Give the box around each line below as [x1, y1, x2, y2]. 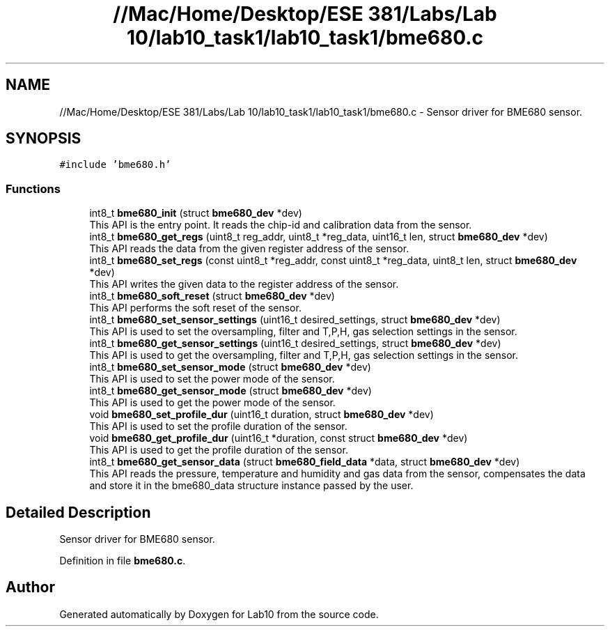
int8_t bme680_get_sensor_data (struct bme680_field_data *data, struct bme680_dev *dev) [89, 456, 520, 468]
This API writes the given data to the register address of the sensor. [89, 278, 399, 291]
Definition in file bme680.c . [59, 555, 186, 567]
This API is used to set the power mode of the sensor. [89, 373, 335, 385]
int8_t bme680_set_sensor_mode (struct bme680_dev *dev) [89, 361, 371, 373]
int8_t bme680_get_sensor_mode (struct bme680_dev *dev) [89, 385, 372, 397]
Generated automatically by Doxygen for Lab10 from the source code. [59, 608, 379, 620]
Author [6, 578, 55, 596]
